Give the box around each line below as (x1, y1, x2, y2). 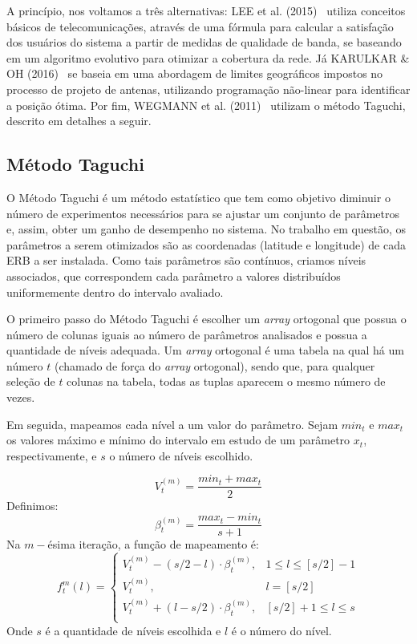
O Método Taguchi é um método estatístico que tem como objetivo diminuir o (6, 188, 391, 205)
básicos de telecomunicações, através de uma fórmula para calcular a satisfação (6, 18, 394, 34)
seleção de (6, 373, 55, 390)
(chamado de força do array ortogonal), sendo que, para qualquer (54, 357, 375, 374)
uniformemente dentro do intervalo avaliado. (6, 283, 224, 300)
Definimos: (6, 496, 59, 513)
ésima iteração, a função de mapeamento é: (47, 536, 259, 553)
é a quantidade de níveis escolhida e (45, 622, 221, 638)
